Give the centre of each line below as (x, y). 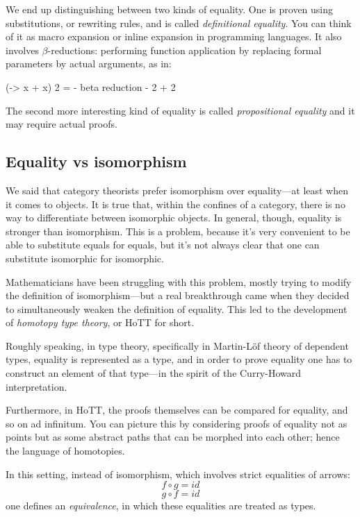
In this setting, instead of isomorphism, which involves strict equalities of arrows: (178, 474)
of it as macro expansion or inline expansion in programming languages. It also (174, 36)
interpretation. (36, 386)
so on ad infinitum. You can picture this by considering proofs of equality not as (177, 423)
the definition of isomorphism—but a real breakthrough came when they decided (178, 295)
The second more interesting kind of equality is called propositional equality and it (180, 110)
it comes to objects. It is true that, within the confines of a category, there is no (175, 204)
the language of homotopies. (65, 451)
